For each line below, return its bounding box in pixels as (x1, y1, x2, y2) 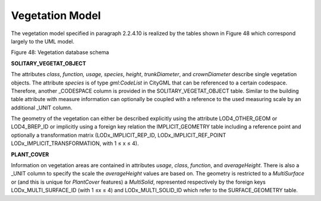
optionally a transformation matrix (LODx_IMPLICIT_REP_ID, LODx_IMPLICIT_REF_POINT (11, 131, 226, 139)
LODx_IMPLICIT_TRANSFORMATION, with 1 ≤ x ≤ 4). (11, 140, 139, 147)
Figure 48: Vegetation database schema (11, 49, 109, 56)
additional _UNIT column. (11, 104, 73, 111)
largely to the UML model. (11, 37, 74, 45)
